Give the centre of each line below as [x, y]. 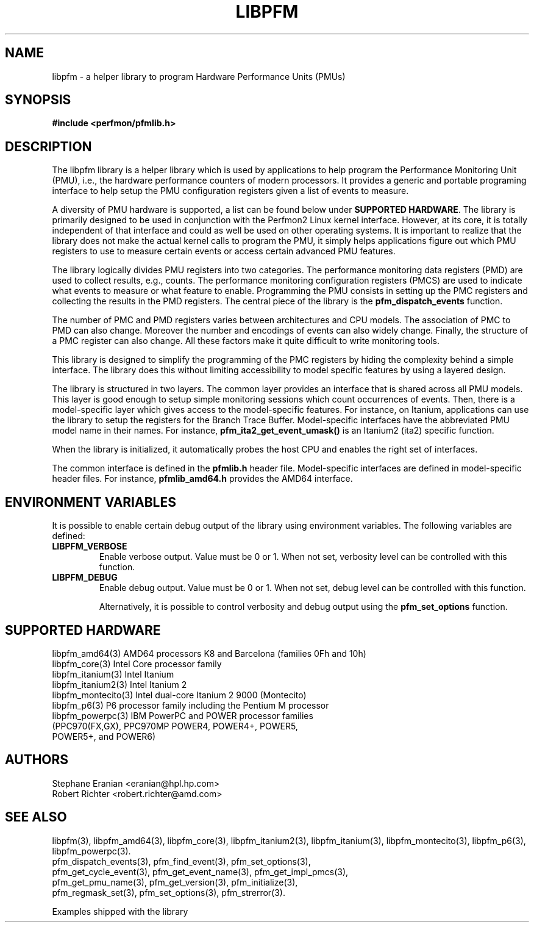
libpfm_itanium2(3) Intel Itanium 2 [119, 684]
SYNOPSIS [38, 100]
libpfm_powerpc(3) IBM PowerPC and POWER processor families [183, 715]
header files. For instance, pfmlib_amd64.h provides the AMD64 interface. [202, 479]
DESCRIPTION [48, 146]
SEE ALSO [36, 817]
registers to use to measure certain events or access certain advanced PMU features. [224, 251]
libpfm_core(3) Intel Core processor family [137, 664]
